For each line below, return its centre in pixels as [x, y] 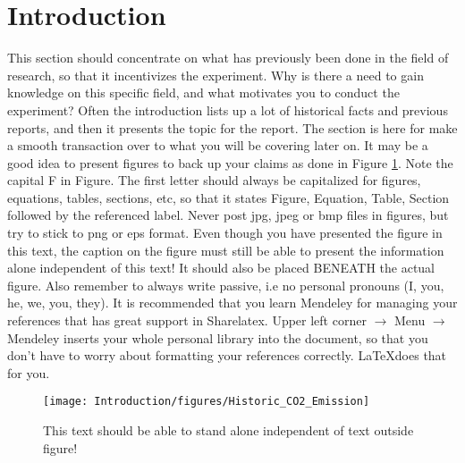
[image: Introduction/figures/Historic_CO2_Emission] [207, 402]
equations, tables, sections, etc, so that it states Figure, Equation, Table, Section [228, 197]
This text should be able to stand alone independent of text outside [228, 430]
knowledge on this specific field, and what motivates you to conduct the [203, 93]
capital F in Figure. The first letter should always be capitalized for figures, [214, 180]
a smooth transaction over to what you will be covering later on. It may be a [218, 145]
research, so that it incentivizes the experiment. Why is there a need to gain [216, 75]
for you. [29, 372]
